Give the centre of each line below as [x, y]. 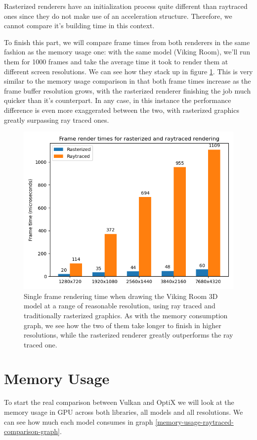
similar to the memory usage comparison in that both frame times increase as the [128, 81]
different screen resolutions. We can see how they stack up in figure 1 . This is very [128, 71]
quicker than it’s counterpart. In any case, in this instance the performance [118, 100]
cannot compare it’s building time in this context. [79, 25]
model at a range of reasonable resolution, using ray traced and [120, 306]
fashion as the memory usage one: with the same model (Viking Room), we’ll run [127, 52]
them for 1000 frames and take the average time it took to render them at [116, 61]
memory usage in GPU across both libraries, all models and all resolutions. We [124, 412]
